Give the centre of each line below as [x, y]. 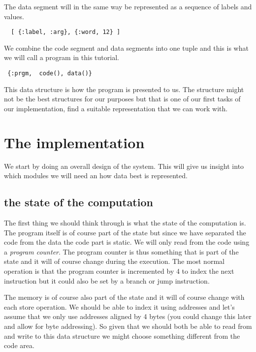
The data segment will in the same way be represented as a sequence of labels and [128, 6]
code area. [19, 345]
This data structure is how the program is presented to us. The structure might [124, 89]
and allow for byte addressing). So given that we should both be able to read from [128, 326]
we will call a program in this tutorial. [62, 57]
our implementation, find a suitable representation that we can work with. [116, 108]
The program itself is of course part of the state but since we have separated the [125, 232]
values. [14, 16]
